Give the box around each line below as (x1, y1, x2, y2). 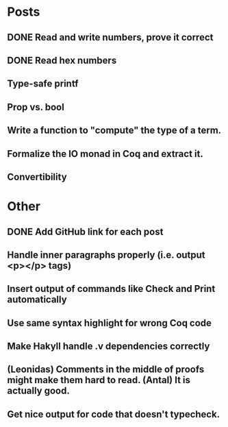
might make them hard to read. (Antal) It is (7, 374, 190, 386)
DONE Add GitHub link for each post (7, 225, 164, 237)
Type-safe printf (7, 78, 79, 90)
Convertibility (7, 171, 67, 182)
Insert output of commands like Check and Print (7, 283, 216, 295)
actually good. (7, 385, 70, 397)
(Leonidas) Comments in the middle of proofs (7, 364, 205, 376)
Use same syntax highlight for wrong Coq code (7, 317, 212, 329)
